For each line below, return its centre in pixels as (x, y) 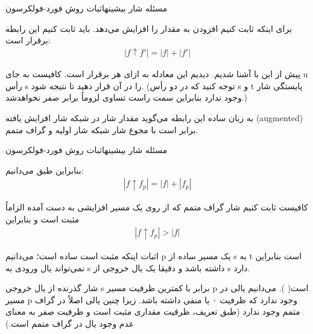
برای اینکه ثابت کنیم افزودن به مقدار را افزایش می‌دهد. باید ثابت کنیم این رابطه (149, 28)
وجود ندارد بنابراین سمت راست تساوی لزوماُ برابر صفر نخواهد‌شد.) (127, 97)
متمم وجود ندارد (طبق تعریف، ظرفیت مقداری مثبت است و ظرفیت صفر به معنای (153, 311)
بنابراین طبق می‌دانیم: (45, 170)
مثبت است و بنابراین (43, 219)
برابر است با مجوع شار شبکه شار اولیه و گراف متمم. (102, 129)
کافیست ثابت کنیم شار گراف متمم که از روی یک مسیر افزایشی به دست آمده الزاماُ (157, 207)
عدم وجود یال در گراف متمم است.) (70, 323)
